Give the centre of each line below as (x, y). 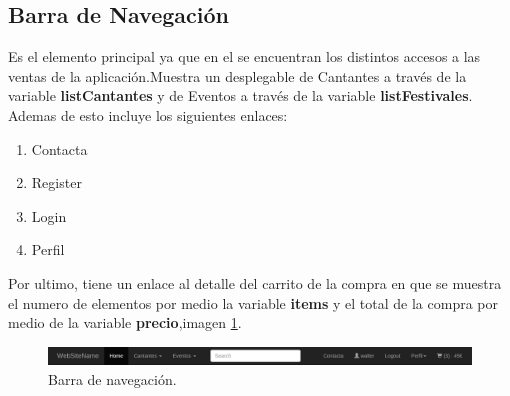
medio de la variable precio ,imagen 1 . (125, 322)
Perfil (48, 249)
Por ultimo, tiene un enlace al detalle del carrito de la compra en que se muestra (255, 282)
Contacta (59, 148)
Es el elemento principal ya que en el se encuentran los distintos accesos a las (244, 56)
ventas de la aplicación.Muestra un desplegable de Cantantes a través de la (237, 75)
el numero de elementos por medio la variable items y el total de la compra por (253, 302)
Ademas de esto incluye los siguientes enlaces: (148, 114)
